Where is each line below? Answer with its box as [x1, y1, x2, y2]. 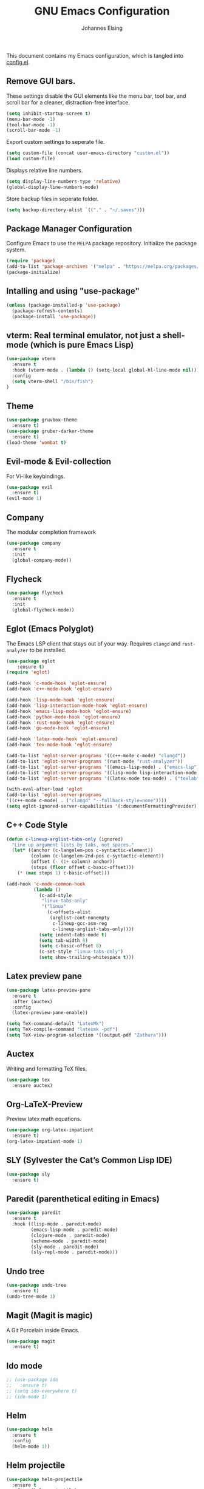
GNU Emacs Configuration [34, 4, 170, 18]
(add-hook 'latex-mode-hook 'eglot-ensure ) [6, 736, 118, 742]
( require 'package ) [6, 258, 56, 264]
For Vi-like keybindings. [6, 472, 66, 480]
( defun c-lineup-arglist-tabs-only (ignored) [6, 836, 123, 842]
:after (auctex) [12, 998, 53, 1004]
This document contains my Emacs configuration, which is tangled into [6, 52, 184, 59]
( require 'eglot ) [6, 669, 50, 675]
